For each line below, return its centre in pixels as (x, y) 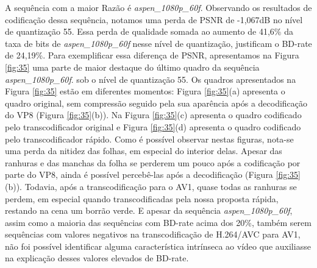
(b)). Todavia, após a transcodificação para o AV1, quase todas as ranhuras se (151, 186)
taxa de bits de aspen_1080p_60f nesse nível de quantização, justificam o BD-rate (158, 43)
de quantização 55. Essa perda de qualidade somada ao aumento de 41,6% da (149, 31)
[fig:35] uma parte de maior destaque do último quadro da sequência (132, 67)
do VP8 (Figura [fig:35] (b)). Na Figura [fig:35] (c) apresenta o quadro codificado (153, 115)
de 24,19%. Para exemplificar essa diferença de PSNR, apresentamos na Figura (152, 55)
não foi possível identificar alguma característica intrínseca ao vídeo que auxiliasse (158, 246)
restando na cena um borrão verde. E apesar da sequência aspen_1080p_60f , (149, 210)
